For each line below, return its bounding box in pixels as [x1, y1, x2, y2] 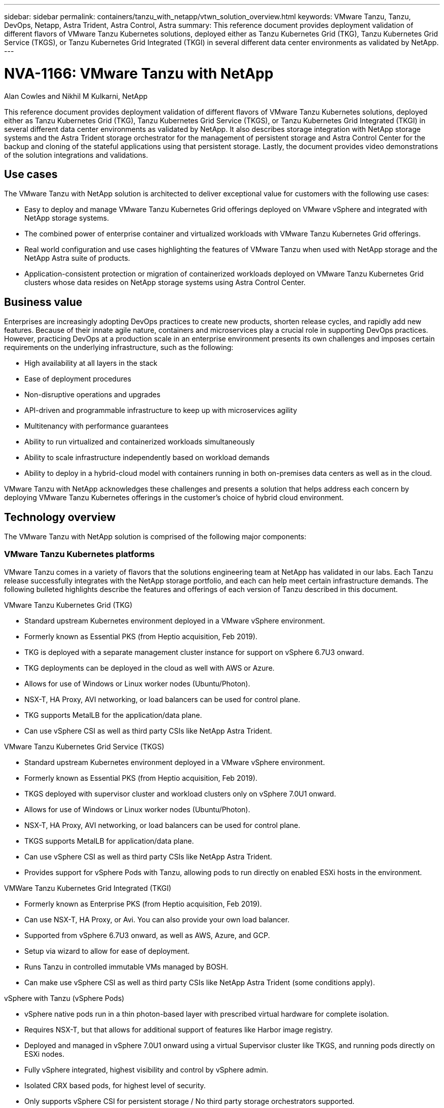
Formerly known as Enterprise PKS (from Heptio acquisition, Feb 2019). [24, 899, 262, 908]
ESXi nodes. [24, 1049, 64, 1058]
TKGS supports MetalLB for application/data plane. [24, 836, 194, 845]
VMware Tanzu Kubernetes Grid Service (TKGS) [4, 742, 165, 751]
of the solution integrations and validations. [4, 150, 149, 159]
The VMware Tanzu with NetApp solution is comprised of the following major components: [4, 532, 307, 541]
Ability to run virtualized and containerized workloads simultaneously [24, 437, 255, 446]
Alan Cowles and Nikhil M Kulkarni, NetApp [4, 91, 148, 100]
